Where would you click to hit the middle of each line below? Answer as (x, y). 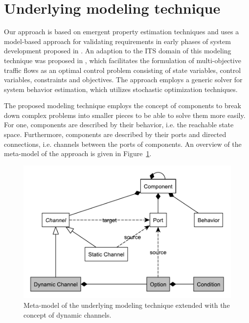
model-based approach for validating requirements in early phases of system (117, 41)
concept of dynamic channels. (68, 314)
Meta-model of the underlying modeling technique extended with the (127, 305)
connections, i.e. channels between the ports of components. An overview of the (123, 144)
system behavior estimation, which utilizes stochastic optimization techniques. (121, 89)
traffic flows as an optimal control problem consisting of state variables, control (123, 70)
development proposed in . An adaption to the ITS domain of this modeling (118, 51)
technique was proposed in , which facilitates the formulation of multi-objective (123, 60)
